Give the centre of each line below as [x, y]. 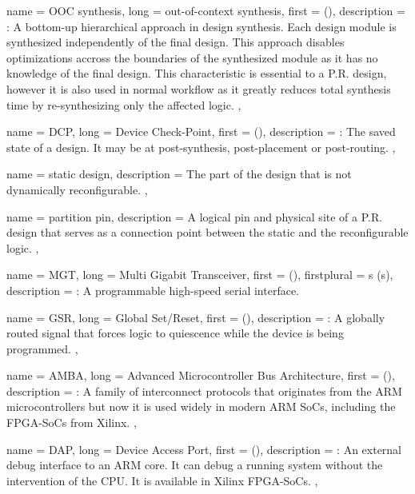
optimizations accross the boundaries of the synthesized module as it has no [192, 57]
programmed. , [42, 348]
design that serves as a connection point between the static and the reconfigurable [207, 232]
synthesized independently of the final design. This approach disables [176, 42]
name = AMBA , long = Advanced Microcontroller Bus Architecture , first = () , [201, 375]
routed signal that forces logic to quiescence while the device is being [175, 333]
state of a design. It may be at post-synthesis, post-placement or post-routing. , [201, 147]
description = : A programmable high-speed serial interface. [153, 290]
